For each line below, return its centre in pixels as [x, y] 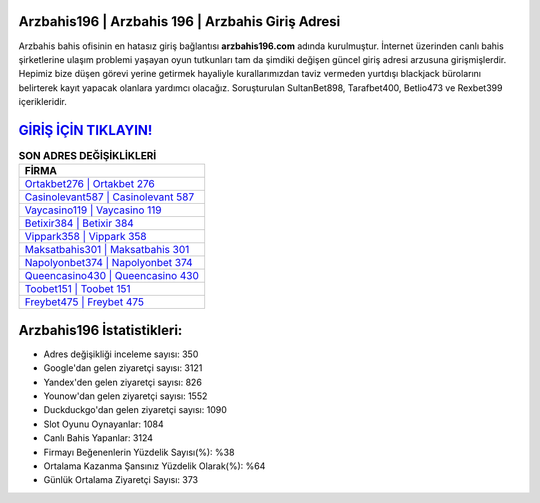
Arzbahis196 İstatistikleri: [100, 330]
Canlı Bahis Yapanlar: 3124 [98, 438]
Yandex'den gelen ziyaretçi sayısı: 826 [122, 382]
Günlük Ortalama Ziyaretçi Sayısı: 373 [121, 480]
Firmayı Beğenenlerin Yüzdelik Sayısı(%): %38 [139, 452]
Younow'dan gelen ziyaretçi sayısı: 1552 [125, 396]
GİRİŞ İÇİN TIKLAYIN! [85, 130]
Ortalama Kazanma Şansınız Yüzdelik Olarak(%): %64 [154, 466]
